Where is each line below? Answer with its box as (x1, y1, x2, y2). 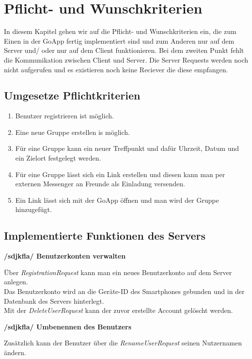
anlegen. (4, 277, 28, 287)
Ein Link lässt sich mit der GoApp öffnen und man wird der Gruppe (15, 195, 219, 205)
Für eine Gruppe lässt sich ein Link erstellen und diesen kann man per (15, 169, 225, 179)
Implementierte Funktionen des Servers (4, 228, 206, 243)
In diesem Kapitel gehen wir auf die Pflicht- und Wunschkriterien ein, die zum (4, 26, 236, 36)
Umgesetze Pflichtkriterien (4, 88, 141, 103)
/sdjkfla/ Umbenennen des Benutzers (4, 321, 132, 331)
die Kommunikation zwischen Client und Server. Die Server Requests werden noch (4, 54, 249, 65)
